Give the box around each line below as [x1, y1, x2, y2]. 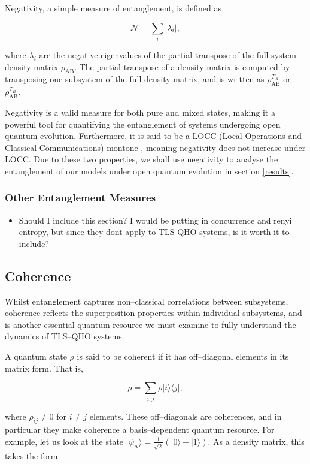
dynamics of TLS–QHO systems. [5, 330, 124, 342]
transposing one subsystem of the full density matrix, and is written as [5, 73, 265, 85]
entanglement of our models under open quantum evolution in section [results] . [5, 164, 294, 177]
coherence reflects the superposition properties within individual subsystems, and [5, 306, 302, 319]
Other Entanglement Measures [5, 190, 156, 205]
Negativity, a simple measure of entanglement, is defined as [5, 2, 221, 14]
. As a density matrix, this [208, 435, 305, 447]
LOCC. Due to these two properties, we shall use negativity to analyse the [5, 153, 278, 165]
